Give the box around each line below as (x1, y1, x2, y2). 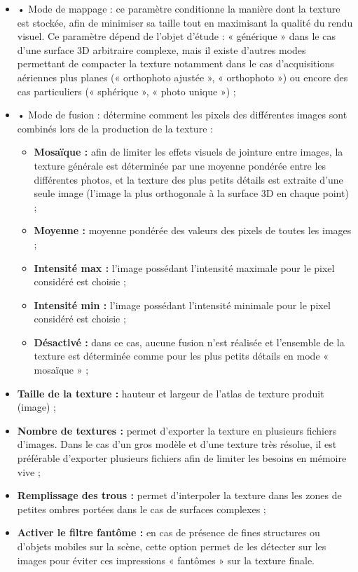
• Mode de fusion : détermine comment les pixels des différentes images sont (17, 107, 347, 122)
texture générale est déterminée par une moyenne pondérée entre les (34, 158, 326, 172)
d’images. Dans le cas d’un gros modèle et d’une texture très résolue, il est (17, 437, 337, 451)
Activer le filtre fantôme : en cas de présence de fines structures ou (17, 525, 320, 540)
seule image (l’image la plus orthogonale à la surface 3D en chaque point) (34, 186, 349, 200)
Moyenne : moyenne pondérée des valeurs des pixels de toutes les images (34, 223, 352, 238)
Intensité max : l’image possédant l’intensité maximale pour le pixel (34, 260, 335, 275)
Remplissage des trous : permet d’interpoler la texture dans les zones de (17, 488, 342, 503)
